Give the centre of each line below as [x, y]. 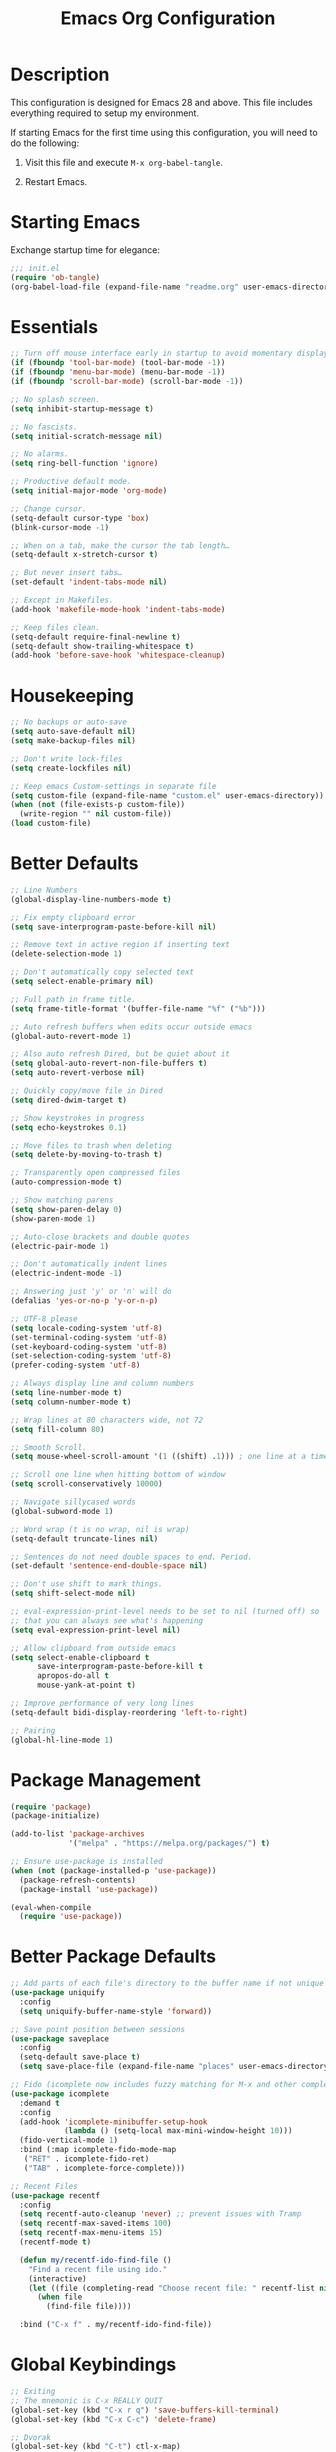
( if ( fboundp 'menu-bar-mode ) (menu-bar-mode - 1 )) [118, 372]
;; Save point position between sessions [98, 2029]
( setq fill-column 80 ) [57, 1429]
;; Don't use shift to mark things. [86, 1584]
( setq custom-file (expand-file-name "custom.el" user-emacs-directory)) [167, 795]
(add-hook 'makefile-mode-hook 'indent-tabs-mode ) [118, 609]
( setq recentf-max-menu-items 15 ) [91, 2233]
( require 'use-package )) [71, 1917]
